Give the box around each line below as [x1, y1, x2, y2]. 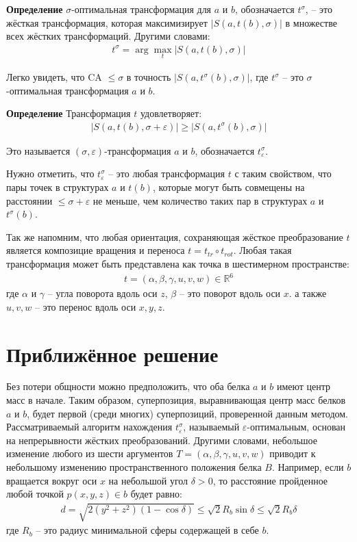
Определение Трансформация [6, 106, 131, 120]
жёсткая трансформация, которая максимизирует [6, 15, 208, 29]
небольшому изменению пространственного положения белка [6, 460, 262, 474]
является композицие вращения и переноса [6, 243, 185, 257]
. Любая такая [233, 243, 292, 257]
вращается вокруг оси [6, 473, 97, 487]
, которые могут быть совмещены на [152, 180, 305, 194]
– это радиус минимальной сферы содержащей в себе [36, 523, 259, 537]
